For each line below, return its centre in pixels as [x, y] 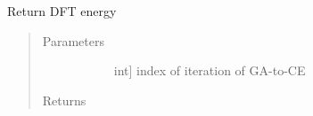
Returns [64, 100]
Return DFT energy [62, 11]
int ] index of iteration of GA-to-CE [210, 70]
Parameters [73, 40]
